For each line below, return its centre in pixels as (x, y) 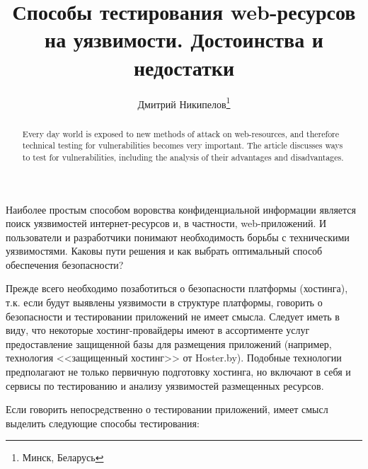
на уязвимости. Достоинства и (184, 39)
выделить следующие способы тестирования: (103, 423)
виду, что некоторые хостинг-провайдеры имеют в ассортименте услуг (158, 330)
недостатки (184, 67)
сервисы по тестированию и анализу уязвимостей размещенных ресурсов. (165, 385)
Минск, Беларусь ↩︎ (63, 457)
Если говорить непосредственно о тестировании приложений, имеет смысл (167, 409)
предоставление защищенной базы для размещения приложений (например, (169, 343)
